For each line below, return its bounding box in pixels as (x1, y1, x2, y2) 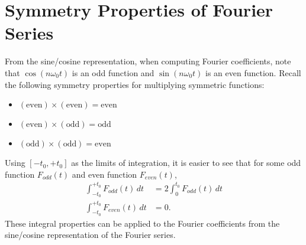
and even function (72, 168, 137, 180)
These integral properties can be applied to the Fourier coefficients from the (5, 217, 280, 229)
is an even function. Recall (205, 66, 301, 79)
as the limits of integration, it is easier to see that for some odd (71, 156, 301, 169)
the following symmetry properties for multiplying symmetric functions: (5, 78, 265, 90)
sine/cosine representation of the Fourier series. (5, 228, 176, 241)
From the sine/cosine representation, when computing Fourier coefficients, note (5, 55, 291, 67)
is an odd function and (72, 66, 154, 79)
